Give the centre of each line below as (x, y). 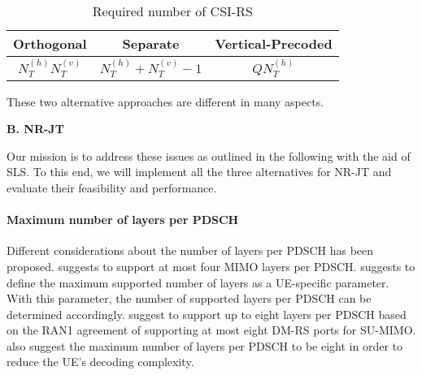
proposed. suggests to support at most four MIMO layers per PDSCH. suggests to (211, 266)
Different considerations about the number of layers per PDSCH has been (190, 250)
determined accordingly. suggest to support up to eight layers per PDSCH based (207, 314)
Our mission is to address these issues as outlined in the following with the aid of (209, 155)
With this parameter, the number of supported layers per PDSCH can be (189, 298)
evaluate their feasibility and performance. (112, 187)
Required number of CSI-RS (172, 11)
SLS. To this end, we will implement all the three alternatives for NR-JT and (199, 172)
